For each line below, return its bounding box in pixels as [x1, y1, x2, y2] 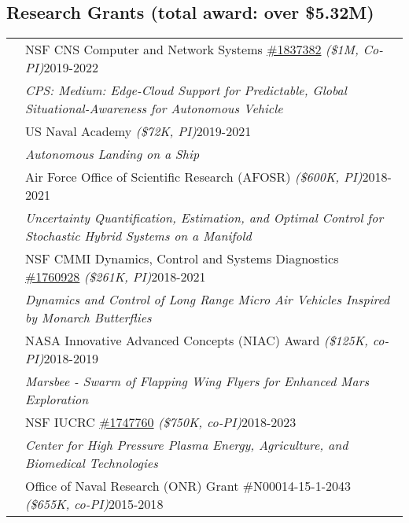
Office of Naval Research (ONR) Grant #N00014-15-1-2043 [25, 477, 352, 495]
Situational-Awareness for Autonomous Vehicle [25, 99, 283, 118]
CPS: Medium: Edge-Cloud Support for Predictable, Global [25, 81, 347, 100]
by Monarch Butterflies [25, 308, 152, 327]
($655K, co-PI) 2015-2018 [25, 495, 164, 514]
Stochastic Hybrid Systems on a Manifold [25, 227, 252, 245]
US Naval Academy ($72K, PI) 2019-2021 [25, 122, 252, 141]
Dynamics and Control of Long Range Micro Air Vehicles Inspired [25, 290, 390, 309]
